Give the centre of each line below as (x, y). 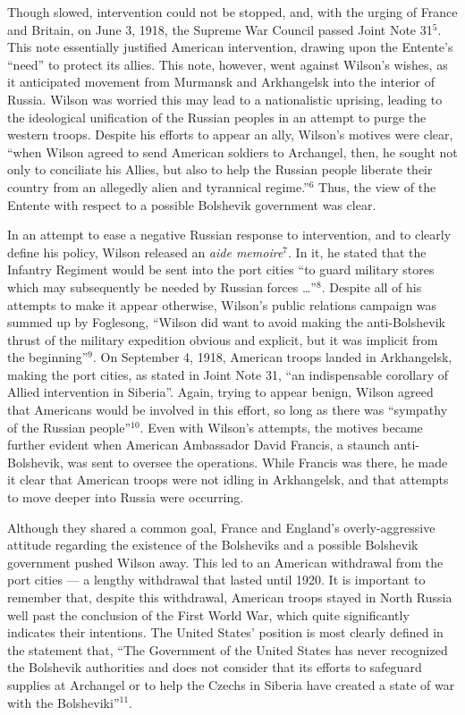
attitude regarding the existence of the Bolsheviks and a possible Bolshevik (213, 545)
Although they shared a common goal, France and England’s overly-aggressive (221, 527)
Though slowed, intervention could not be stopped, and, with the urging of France (232, 12)
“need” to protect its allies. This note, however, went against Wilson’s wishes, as (228, 64)
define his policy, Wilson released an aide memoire (145, 252)
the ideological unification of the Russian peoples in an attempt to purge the (217, 117)
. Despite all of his (372, 286)
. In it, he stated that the (357, 252)
